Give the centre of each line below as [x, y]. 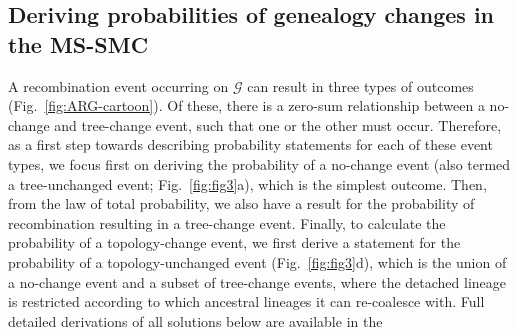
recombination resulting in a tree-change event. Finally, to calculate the [227, 222]
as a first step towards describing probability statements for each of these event [250, 144]
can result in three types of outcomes [360, 85]
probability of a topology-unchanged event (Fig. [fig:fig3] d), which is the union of [257, 261]
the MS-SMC [78, 43]
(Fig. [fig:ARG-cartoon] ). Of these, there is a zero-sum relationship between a [246, 105]
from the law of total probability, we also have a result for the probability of [241, 203]
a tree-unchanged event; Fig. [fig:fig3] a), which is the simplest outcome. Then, [247, 183]
